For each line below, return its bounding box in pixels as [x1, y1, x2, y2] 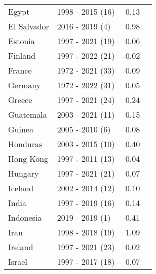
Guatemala [8, 109, 47, 120]
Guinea [8, 123, 33, 135]
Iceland [8, 182, 34, 194]
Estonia [8, 35, 35, 47]
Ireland [8, 241, 33, 253]
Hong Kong [8, 153, 49, 164]
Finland [8, 50, 36, 61]
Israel [8, 256, 27, 267]
